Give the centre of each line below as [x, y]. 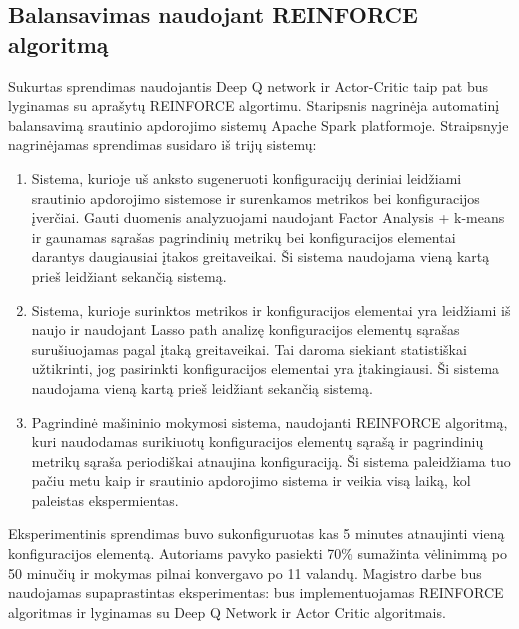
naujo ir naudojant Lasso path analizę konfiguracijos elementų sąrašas [245, 329]
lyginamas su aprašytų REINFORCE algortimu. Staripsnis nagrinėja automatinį [254, 105]
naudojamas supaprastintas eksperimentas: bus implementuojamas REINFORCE [256, 592]
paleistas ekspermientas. [105, 499]
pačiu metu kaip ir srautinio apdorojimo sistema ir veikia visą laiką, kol [251, 480]
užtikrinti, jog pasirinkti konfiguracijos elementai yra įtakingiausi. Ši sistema [265, 368]
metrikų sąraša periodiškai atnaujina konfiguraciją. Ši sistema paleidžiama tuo [271, 460]
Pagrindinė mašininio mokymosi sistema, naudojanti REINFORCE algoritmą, [269, 421]
